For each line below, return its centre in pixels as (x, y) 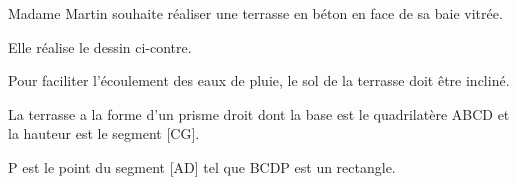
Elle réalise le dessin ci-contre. (100, 46)
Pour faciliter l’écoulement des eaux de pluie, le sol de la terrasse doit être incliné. (259, 80)
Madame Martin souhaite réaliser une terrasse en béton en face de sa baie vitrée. (255, 13)
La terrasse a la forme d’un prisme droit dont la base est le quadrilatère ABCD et (259, 113)
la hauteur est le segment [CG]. (104, 133)
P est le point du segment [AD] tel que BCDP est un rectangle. (202, 166)
